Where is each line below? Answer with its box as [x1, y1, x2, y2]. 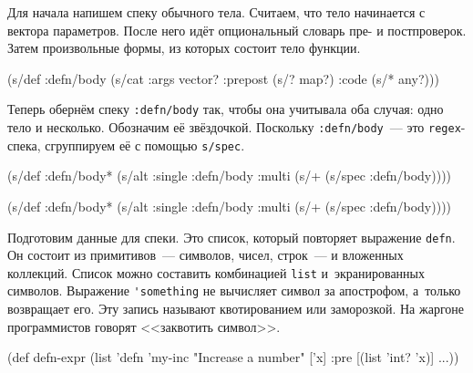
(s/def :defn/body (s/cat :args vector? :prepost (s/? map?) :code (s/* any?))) [7, 68, 439, 88]
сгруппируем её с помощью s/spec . [45, 135, 245, 154]
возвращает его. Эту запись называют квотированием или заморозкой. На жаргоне [7, 299, 464, 318]
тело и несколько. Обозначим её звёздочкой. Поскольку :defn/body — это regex [7, 118, 461, 137]
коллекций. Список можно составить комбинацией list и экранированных [7, 263, 426, 282]
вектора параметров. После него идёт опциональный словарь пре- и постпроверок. [7, 20, 467, 39]
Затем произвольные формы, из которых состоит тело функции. [7, 38, 361, 57]
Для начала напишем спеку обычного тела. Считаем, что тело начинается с [7, 3, 426, 21]
